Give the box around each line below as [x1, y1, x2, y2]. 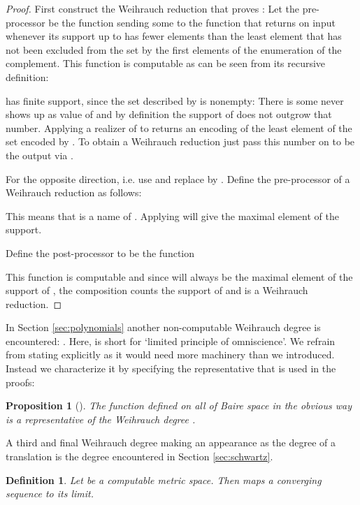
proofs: [6, 374, 35, 389]
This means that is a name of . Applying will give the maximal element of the [6, 208, 339, 223]
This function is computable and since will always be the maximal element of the [6, 269, 353, 284]
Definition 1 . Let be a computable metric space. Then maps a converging [6, 472, 322, 487]
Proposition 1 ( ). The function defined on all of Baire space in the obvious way [6, 398, 352, 413]
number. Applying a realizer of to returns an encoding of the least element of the [6, 120, 352, 135]
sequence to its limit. [6, 486, 94, 501]
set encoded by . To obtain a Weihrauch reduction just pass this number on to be [6, 134, 355, 149]
